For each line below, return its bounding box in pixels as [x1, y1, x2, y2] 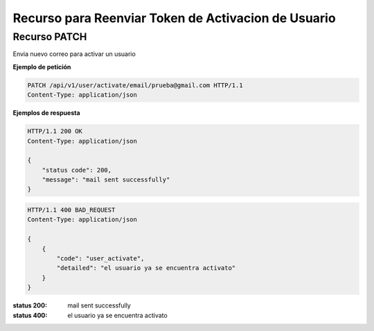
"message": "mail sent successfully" [42, 176, 170, 184]
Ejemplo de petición [12, 62, 71, 71]
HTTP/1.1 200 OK [27, 127, 83, 135]
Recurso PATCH [12, 30, 87, 43]
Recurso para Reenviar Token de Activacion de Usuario [12, 10, 336, 26]
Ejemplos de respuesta [12, 109, 80, 117]
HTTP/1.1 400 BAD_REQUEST [27, 206, 116, 214]
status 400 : [12, 311, 48, 319]
